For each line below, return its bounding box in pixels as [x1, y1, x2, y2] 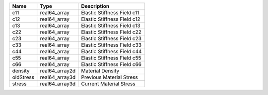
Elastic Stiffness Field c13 [81, 22, 141, 29]
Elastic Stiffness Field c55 [81, 55, 141, 61]
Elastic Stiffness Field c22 [81, 29, 141, 35]
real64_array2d [40, 67, 76, 74]
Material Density [81, 67, 120, 74]
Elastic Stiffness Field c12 [81, 16, 140, 22]
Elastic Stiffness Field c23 [81, 35, 141, 42]
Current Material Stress [81, 80, 136, 87]
